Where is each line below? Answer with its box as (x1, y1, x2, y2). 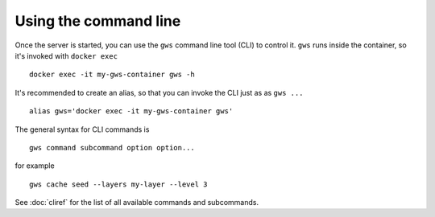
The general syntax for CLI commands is (14, 125, 150, 134)
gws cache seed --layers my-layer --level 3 (29, 179, 209, 189)
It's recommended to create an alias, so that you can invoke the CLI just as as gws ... (14, 88, 304, 97)
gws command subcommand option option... (29, 143, 195, 152)
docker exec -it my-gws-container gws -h (29, 70, 195, 80)
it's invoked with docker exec (14, 51, 118, 60)
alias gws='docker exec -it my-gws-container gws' (29, 107, 234, 116)
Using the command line (14, 12, 181, 30)
